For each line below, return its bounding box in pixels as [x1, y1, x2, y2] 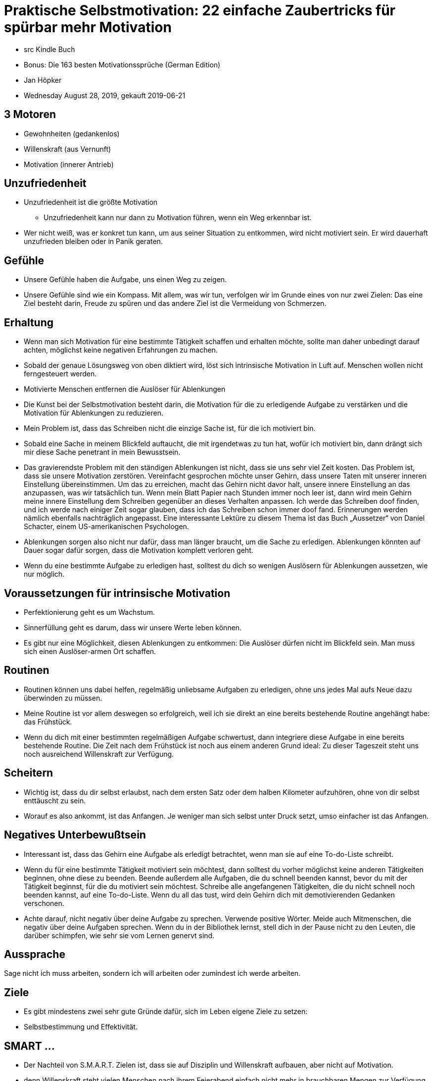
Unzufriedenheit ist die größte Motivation [24, 198, 158, 207]
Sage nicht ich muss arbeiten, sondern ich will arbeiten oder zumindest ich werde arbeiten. [4, 969, 301, 978]
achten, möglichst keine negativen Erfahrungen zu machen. [24, 346, 218, 355]
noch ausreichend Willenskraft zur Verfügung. [24, 749, 174, 758]
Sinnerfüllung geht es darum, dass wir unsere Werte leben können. [24, 623, 242, 632]
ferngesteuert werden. [24, 369, 97, 378]
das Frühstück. [24, 717, 72, 726]
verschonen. [24, 899, 64, 907]
